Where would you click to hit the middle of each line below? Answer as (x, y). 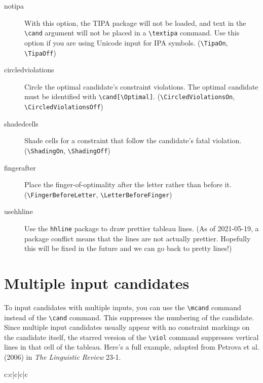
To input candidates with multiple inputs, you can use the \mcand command (123, 307)
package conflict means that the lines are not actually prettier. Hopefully (138, 238)
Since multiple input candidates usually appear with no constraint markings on (127, 327)
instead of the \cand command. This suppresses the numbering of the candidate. (129, 317)
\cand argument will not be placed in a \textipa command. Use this (132, 33)
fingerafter (20, 167)
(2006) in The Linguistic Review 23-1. (63, 357)
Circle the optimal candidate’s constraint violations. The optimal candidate (141, 86)
